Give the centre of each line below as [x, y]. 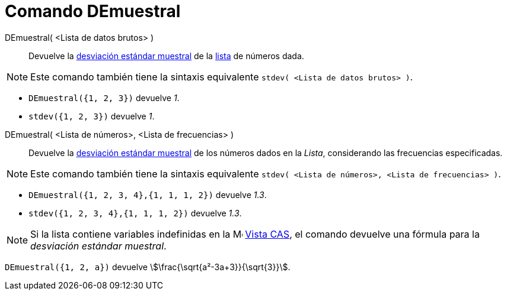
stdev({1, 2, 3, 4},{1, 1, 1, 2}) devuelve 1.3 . [135, 213]
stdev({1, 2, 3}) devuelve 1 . [92, 116]
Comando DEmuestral [93, 11]
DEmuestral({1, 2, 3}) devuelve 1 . [104, 98]
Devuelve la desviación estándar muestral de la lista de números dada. [166, 56]
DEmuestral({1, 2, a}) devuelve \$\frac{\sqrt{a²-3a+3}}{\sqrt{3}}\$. [148, 267]
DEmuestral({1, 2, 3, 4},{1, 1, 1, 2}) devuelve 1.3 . [148, 194]
